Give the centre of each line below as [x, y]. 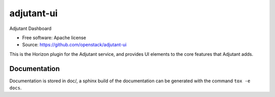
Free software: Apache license [54, 38]
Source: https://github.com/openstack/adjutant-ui [74, 45]
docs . [16, 88]
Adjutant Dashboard [31, 28]
